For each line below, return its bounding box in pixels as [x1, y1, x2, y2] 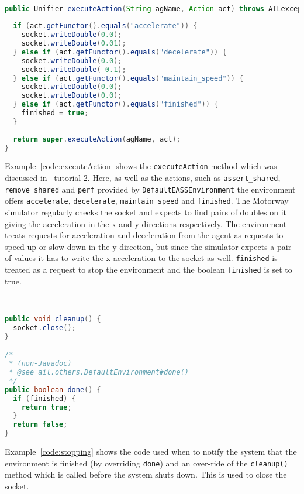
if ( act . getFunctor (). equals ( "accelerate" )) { [13, 22, 198, 30]
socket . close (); [13, 323, 76, 332]
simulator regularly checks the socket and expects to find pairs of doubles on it [5, 206, 287, 218]
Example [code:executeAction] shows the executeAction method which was [5, 160, 277, 172]
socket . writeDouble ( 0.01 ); [21, 39, 126, 48]
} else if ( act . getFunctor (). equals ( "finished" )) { [13, 100, 219, 109]
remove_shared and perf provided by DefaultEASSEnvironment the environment [5, 183, 296, 195]
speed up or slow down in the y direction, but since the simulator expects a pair [5, 240, 292, 252]
